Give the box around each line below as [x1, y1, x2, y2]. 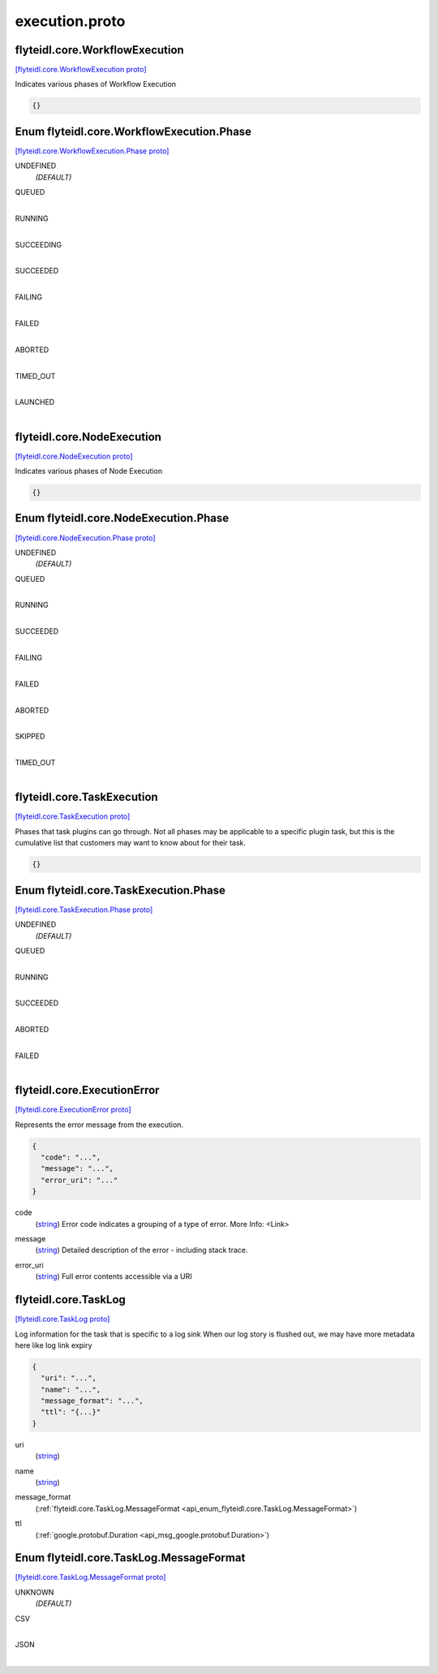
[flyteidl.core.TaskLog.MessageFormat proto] [15, 1573, 166, 1582]
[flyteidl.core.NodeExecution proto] [15, 451, 133, 461]
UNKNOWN [15, 1587, 54, 1597]
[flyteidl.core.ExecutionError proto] [15, 1104, 131, 1115]
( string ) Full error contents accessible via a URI [35, 1272, 192, 1281]
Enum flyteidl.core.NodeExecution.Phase [15, 511, 230, 525]
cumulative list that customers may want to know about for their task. [15, 838, 247, 848]
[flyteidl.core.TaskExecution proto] [15, 811, 131, 821]
